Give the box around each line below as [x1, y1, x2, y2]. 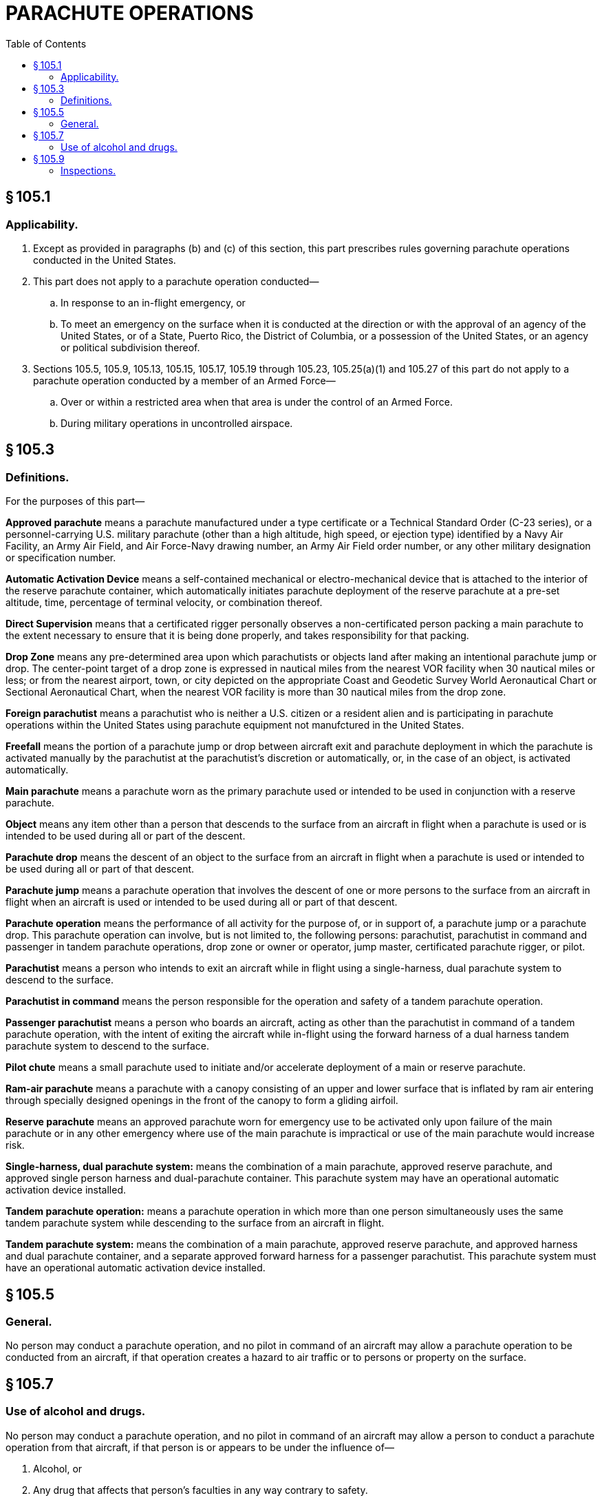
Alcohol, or [33, 1462, 83, 1475]
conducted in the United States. [33, 253, 176, 266]
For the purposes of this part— [6, 495, 145, 508]
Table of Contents [6, 37, 87, 50]
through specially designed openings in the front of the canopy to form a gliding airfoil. [6, 1094, 398, 1107]
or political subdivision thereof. [61, 341, 200, 353]
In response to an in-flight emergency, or [61, 296, 246, 309]
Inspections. [61, 164, 116, 176]
